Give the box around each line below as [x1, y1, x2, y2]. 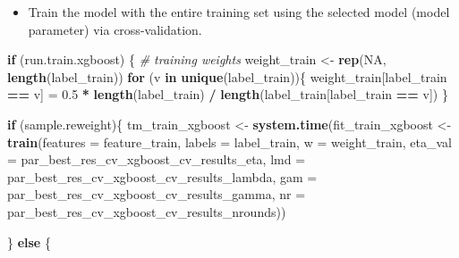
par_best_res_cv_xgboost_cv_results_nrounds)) [7, 202, 286, 221]
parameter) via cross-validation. [28, 20, 202, 38]
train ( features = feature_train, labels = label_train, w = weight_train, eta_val [7, 132, 452, 151]
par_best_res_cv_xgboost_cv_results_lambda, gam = [7, 167, 318, 186]
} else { [7, 232, 51, 251]
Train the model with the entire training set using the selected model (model [28, 3, 450, 21]
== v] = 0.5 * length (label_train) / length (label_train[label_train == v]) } [7, 85, 448, 104]
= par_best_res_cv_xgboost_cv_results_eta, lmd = [7, 150, 306, 169]
